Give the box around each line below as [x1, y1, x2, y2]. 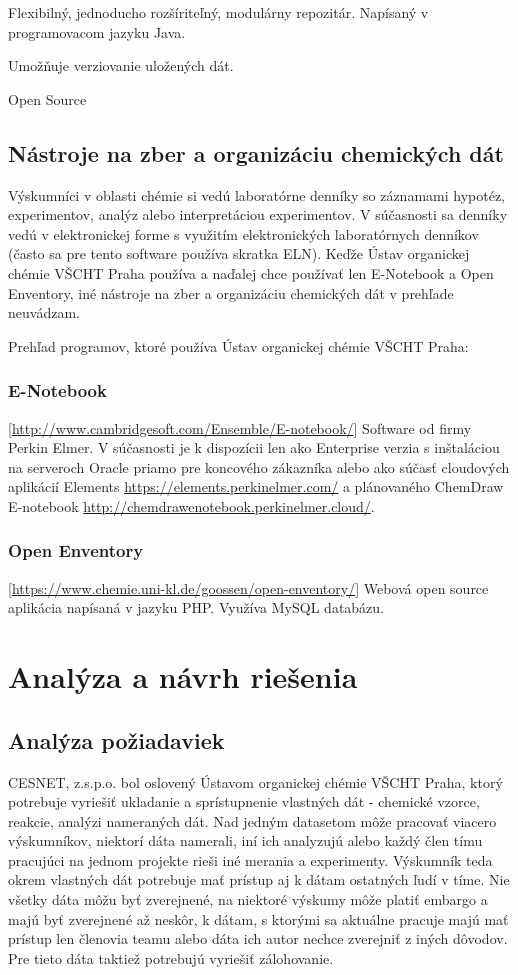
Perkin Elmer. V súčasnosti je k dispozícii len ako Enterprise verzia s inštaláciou [8, 437, 500, 458]
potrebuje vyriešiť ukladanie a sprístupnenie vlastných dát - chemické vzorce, [8, 791, 480, 812]
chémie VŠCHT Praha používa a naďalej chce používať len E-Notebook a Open [8, 262, 494, 283]
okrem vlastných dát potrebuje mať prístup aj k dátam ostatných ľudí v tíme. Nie [8, 869, 510, 890]
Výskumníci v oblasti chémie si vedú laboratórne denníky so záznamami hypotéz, [8, 184, 505, 205]
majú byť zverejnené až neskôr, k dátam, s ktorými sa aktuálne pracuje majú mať [8, 908, 509, 929]
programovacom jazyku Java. [8, 21, 186, 42]
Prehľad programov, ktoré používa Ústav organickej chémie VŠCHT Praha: [8, 335, 469, 356]
